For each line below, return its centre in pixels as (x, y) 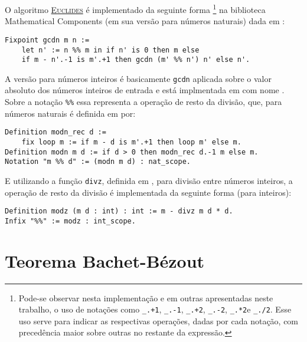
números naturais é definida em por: (70, 113)
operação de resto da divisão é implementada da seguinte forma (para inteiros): (148, 192)
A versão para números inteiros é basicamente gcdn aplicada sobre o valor (138, 78)
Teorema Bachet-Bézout (105, 260)
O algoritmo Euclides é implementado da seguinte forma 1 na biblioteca (135, 9)
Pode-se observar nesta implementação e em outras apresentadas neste (146, 297)
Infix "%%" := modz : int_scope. (70, 221)
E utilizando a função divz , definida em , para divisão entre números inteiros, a (149, 180)
